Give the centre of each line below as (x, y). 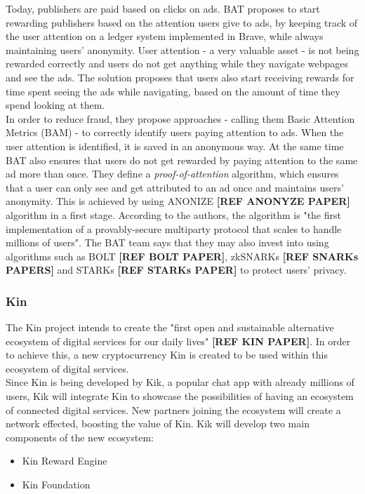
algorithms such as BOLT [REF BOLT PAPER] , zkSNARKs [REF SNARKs (182, 256)
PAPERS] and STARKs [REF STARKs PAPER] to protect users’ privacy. (176, 270)
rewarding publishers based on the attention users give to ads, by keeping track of (182, 22)
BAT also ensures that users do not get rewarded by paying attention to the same (182, 160)
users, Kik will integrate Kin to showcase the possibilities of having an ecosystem (180, 396)
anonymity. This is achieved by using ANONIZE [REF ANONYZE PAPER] (178, 201)
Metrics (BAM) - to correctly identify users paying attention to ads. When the (175, 132)
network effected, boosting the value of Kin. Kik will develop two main (158, 423)
